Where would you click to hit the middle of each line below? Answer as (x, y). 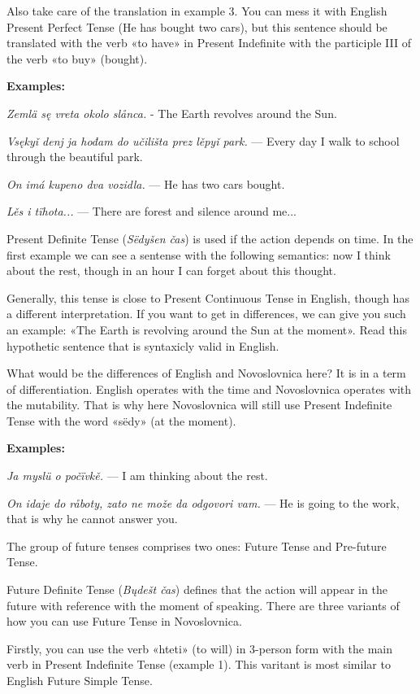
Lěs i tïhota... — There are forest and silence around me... (152, 211)
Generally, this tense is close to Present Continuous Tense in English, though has (208, 297)
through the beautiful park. (75, 157)
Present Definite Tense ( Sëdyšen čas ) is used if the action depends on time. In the (210, 238)
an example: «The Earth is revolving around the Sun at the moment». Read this (207, 329)
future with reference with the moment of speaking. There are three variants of (203, 605)
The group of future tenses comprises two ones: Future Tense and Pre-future (197, 546)
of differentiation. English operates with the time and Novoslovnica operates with (209, 388)
